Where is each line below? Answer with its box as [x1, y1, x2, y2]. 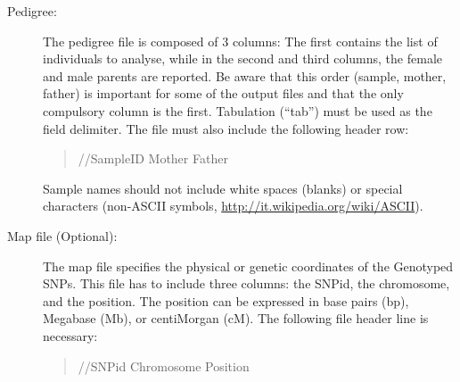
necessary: [43, 326, 98, 345]
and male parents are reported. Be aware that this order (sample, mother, [43, 66, 447, 85]
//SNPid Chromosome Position [78, 356, 250, 375]
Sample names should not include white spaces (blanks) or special [43, 179, 403, 197]
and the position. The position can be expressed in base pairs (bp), [43, 291, 409, 310]
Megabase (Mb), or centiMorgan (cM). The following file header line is [43, 309, 429, 328]
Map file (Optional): [7, 226, 118, 245]
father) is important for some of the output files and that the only [43, 84, 404, 103]
